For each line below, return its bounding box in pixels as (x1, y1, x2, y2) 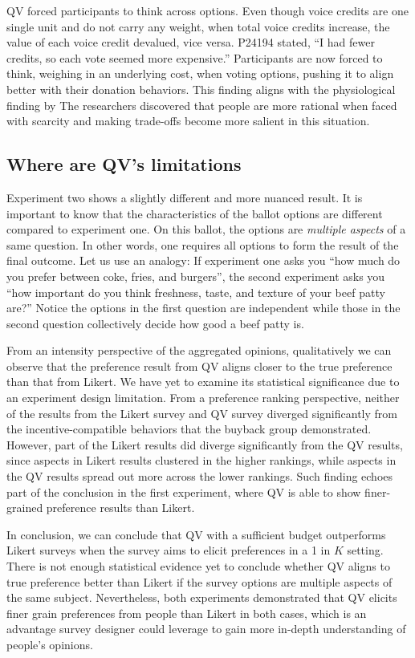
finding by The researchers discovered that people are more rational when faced (6, 96, 397, 113)
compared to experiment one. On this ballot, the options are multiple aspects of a (6, 221, 406, 238)
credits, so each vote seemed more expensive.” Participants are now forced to (6, 49, 383, 66)
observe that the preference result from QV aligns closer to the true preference (6, 357, 393, 374)
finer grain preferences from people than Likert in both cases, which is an (6, 604, 367, 621)
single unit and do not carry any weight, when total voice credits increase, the (6, 18, 390, 35)
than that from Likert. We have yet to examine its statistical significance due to (6, 373, 400, 390)
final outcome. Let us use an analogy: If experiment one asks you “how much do (6, 252, 401, 269)
